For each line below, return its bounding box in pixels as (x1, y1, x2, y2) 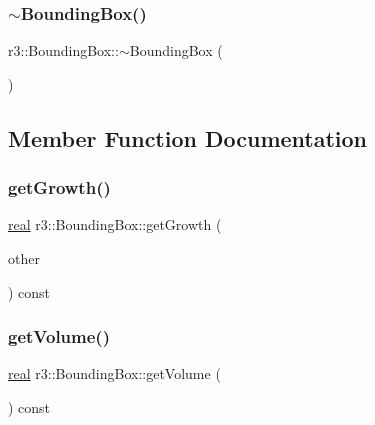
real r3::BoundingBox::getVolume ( (8, 363, 221, 384)
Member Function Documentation (8, 122, 368, 153)
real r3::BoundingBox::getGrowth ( (8, 214, 222, 235)
